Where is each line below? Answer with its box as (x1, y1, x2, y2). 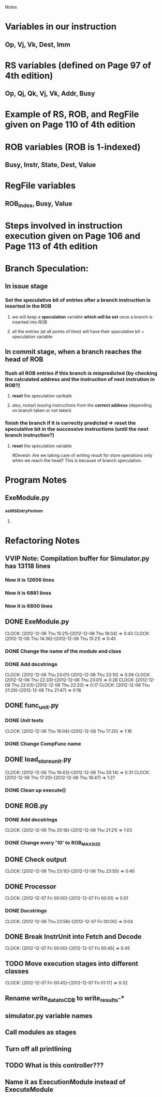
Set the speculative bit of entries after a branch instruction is (5, 297, 151, 304)
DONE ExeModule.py (5, 618, 69, 626)
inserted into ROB (12, 319, 47, 325)
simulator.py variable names (5, 1012, 93, 1020)
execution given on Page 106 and (5, 230, 141, 241)
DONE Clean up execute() (5, 787, 66, 793)
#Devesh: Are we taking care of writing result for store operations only (12, 452, 153, 458)
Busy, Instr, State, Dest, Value (5, 160, 96, 169)
